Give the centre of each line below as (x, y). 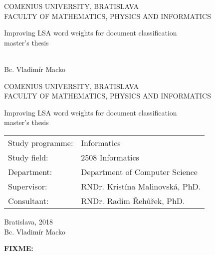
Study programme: (41, 142)
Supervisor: (28, 186)
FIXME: (19, 248)
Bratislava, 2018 (28, 221)
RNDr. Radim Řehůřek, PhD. (133, 200)
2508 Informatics (110, 157)
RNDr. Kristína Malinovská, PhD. (141, 186)
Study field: (28, 157)
